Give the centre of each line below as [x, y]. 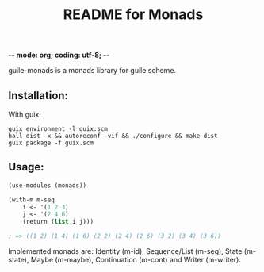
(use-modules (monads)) [48, 185]
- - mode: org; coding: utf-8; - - [59, 55]
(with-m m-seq [32, 200]
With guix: [25, 114]
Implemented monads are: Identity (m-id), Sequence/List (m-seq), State [125, 251]
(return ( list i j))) [58, 222]
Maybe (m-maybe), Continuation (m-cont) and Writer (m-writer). [136, 260]
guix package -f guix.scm [51, 143]
